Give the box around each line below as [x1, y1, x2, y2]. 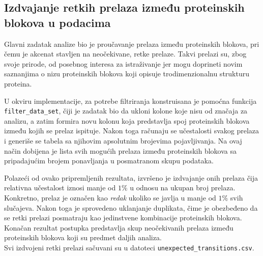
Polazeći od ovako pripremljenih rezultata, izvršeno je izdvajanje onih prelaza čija [4, 172, 258, 183]
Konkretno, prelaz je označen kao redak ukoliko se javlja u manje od [4, 192, 216, 203]
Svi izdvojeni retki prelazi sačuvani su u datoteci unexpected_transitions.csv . [4, 242, 254, 252]
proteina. [4, 78, 32, 89]
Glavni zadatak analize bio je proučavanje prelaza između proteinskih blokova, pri [4, 38, 259, 49]
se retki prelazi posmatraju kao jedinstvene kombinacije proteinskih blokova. [4, 212, 242, 223]
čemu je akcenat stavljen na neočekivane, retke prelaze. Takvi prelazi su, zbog [4, 48, 247, 59]
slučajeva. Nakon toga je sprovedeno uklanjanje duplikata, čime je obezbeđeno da [4, 202, 258, 213]
